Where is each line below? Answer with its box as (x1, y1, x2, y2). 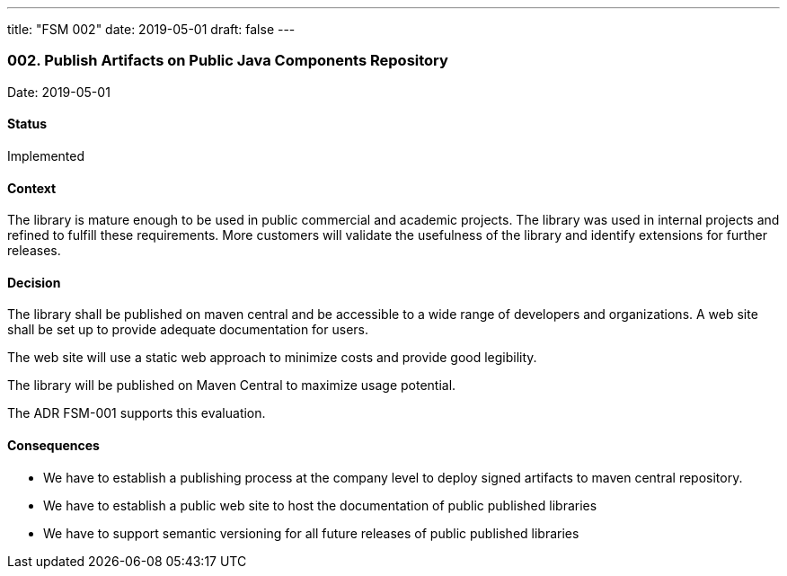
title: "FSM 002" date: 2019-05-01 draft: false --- (7, 22, 296, 37)
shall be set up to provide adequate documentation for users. (7, 322, 368, 338)
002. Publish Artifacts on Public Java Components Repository (7, 51, 448, 70)
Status (7, 116, 48, 132)
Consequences (7, 438, 100, 454)
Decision (7, 274, 61, 290)
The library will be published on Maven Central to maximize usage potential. (7, 377, 456, 394)
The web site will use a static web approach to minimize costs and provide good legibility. (7, 350, 537, 366)
